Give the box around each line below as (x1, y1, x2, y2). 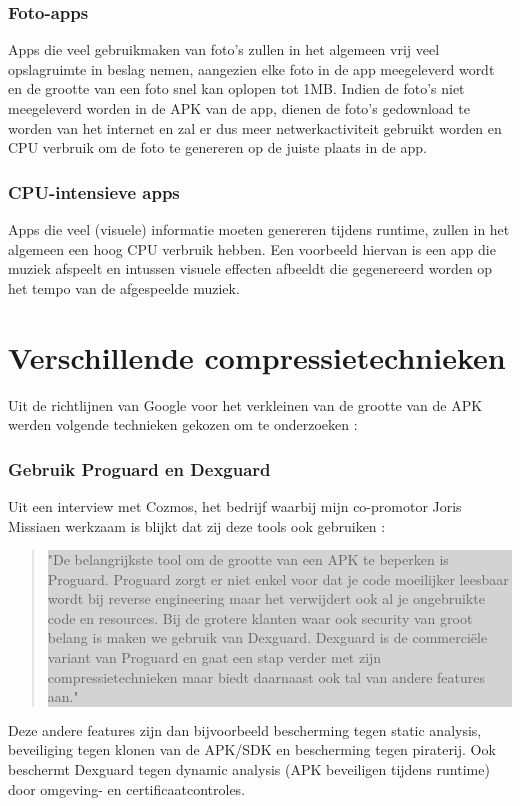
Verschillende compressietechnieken (8, 336, 506, 377)
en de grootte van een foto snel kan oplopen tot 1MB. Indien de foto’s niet (8, 78, 465, 99)
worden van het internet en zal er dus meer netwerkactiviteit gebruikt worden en (8, 117, 502, 138)
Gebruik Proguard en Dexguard (8, 456, 271, 481)
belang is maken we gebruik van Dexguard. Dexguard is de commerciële (47, 627, 488, 648)
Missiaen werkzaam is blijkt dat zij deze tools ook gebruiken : (8, 515, 386, 536)
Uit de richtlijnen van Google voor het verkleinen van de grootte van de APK (8, 394, 483, 415)
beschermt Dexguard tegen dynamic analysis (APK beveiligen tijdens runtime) (8, 759, 490, 780)
